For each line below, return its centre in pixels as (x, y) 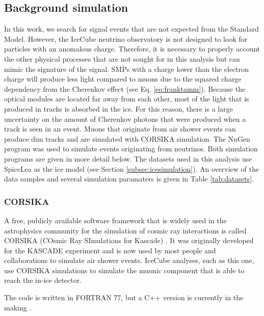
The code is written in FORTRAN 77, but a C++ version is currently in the (124, 297)
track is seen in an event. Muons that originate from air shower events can (120, 129)
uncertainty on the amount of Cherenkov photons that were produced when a (125, 118)
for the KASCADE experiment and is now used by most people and (110, 250)
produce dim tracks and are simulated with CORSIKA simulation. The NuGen (127, 138)
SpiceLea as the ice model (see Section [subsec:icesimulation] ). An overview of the (131, 168)
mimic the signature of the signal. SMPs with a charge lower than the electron (127, 69)
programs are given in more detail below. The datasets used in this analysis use (128, 158)
